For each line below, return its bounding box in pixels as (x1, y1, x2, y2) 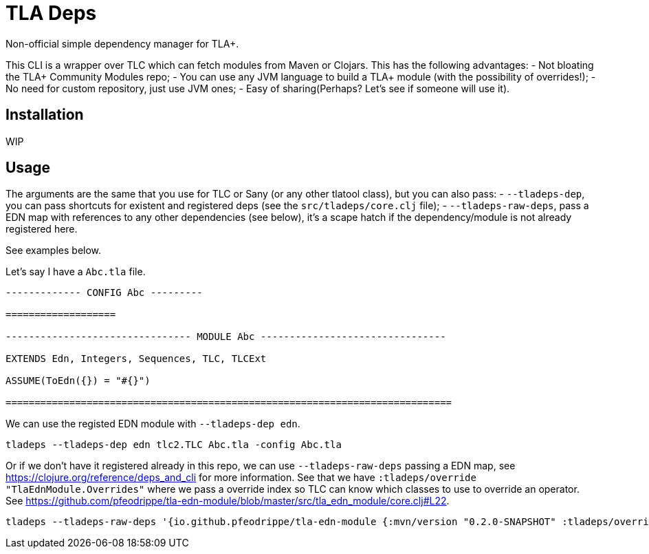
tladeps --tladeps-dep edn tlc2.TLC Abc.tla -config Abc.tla (5, 439, 342, 451)
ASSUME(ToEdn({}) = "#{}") (5, 375, 151, 387)
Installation (5, 106, 84, 124)
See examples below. (5, 244, 102, 257)
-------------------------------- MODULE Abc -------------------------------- (5, 331, 446, 343)
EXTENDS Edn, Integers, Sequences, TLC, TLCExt (5, 353, 267, 365)
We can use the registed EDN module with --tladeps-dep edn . (5, 418, 300, 430)
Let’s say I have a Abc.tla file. (5, 266, 146, 278)
